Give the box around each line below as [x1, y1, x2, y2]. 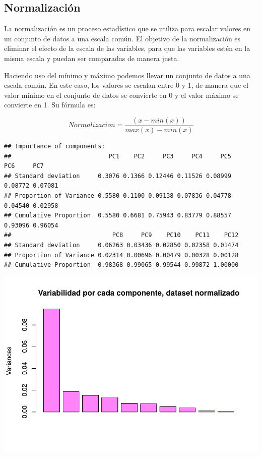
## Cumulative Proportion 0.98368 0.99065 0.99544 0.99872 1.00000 [4, 261, 239, 269]
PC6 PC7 [4, 162, 44, 170]
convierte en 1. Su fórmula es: [4, 99, 96, 110]
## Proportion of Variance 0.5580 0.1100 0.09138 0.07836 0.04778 [4, 192, 232, 199]
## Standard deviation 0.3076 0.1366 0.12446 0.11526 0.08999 [4, 172, 232, 180]
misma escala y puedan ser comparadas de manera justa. [4, 52, 179, 63]
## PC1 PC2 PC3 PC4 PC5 [4, 152, 232, 160]
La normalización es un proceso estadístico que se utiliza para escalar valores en [4, 23, 250, 34]
